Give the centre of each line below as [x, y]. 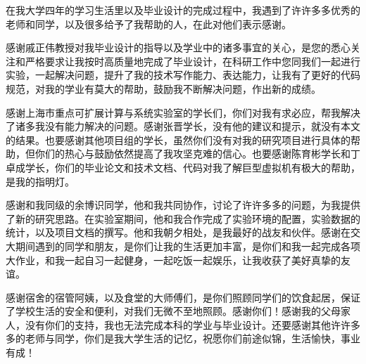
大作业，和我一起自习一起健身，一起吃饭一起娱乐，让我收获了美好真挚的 [173, 260]
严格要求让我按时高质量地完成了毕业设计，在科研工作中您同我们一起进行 [193, 61]
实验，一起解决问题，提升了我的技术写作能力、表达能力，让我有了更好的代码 [183, 75]
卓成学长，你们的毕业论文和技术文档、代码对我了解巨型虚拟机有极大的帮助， [183, 167]
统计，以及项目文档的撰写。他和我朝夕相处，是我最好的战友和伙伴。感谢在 [178, 232]
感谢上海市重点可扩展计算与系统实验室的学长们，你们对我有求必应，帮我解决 [183, 112]
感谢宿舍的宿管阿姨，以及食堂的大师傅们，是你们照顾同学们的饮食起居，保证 [183, 297]
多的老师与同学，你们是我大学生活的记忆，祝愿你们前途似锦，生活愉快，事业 [183, 338]
